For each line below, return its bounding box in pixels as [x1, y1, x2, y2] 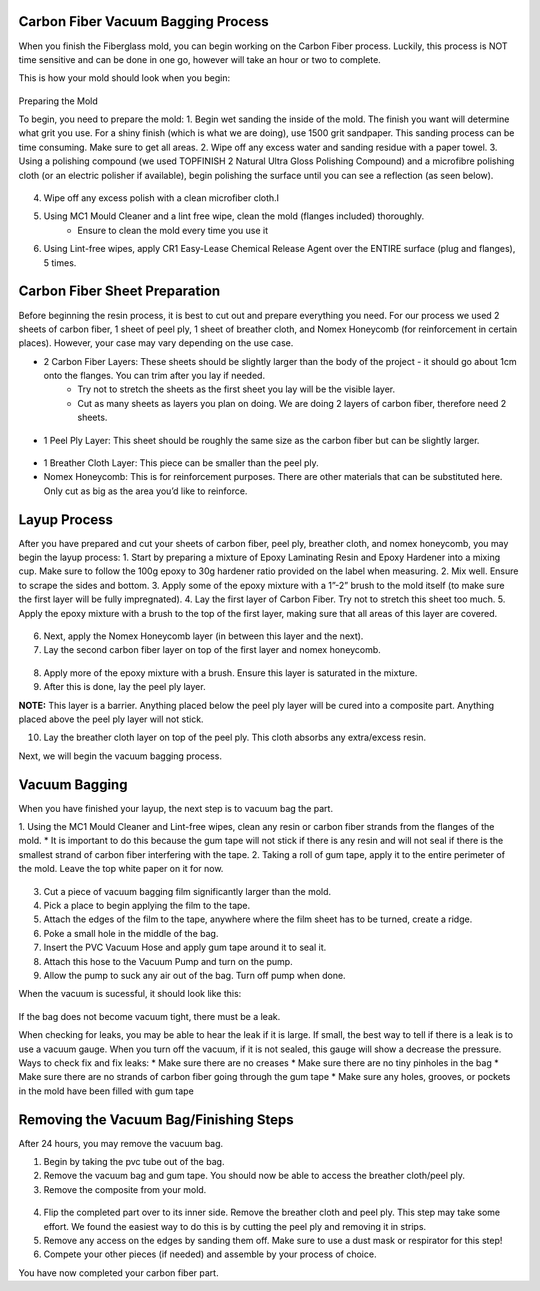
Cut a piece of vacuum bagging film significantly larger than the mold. [43, 885, 332, 897]
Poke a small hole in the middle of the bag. [43, 927, 219, 939]
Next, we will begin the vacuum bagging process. [18, 750, 222, 762]
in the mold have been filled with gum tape [18, 1085, 194, 1097]
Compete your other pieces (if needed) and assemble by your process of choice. [43, 1248, 377, 1260]
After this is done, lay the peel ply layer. [43, 681, 206, 693]
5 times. [43, 256, 77, 269]
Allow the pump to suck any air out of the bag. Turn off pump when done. [43, 969, 346, 981]
